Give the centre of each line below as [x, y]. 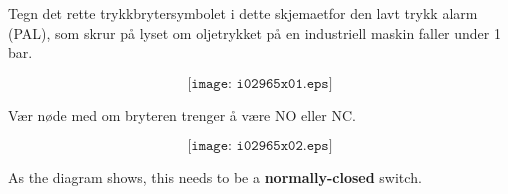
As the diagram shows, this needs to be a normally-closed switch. [215, 177]
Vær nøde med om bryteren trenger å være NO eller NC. [182, 114]
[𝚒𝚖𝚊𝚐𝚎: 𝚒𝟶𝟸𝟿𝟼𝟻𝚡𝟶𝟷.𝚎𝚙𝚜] [260, 83]
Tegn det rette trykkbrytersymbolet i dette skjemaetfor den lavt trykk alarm [243, 13]
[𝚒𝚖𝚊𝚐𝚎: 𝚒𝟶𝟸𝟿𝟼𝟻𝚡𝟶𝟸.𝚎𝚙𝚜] [260, 146]
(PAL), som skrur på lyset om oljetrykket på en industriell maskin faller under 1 [254, 32]
